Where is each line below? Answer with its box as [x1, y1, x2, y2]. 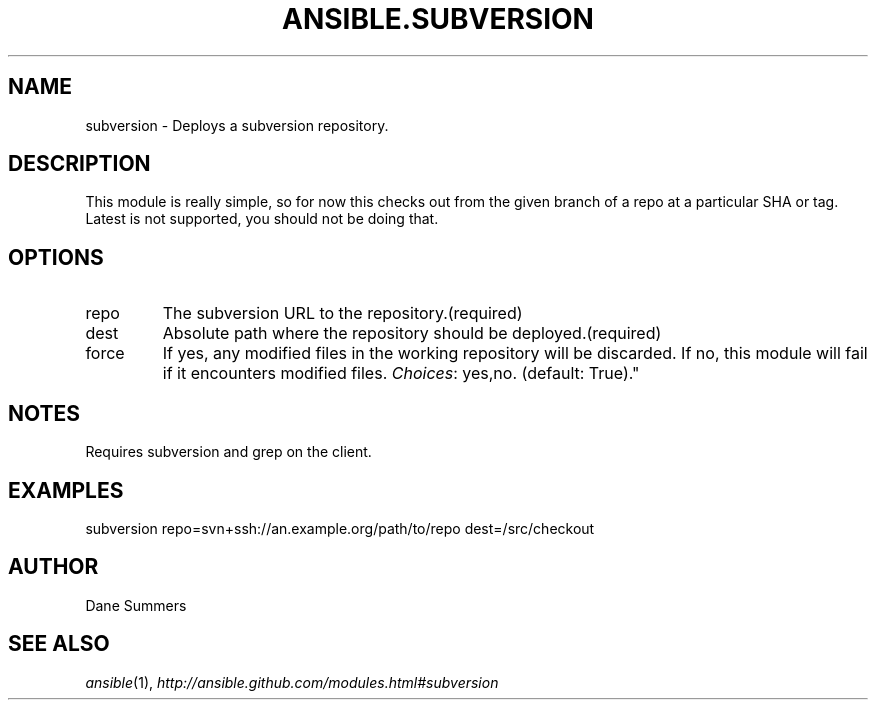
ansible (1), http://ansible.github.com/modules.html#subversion [85, 673, 499, 691]
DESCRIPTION [8, 151, 151, 177]
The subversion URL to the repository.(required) [162, 303, 523, 324]
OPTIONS [8, 244, 104, 270]
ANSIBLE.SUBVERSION [282, 2, 594, 36]
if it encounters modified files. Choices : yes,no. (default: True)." [162, 363, 640, 384]
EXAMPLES [8, 477, 124, 503]
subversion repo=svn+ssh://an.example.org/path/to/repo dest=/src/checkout [85, 519, 595, 537]
